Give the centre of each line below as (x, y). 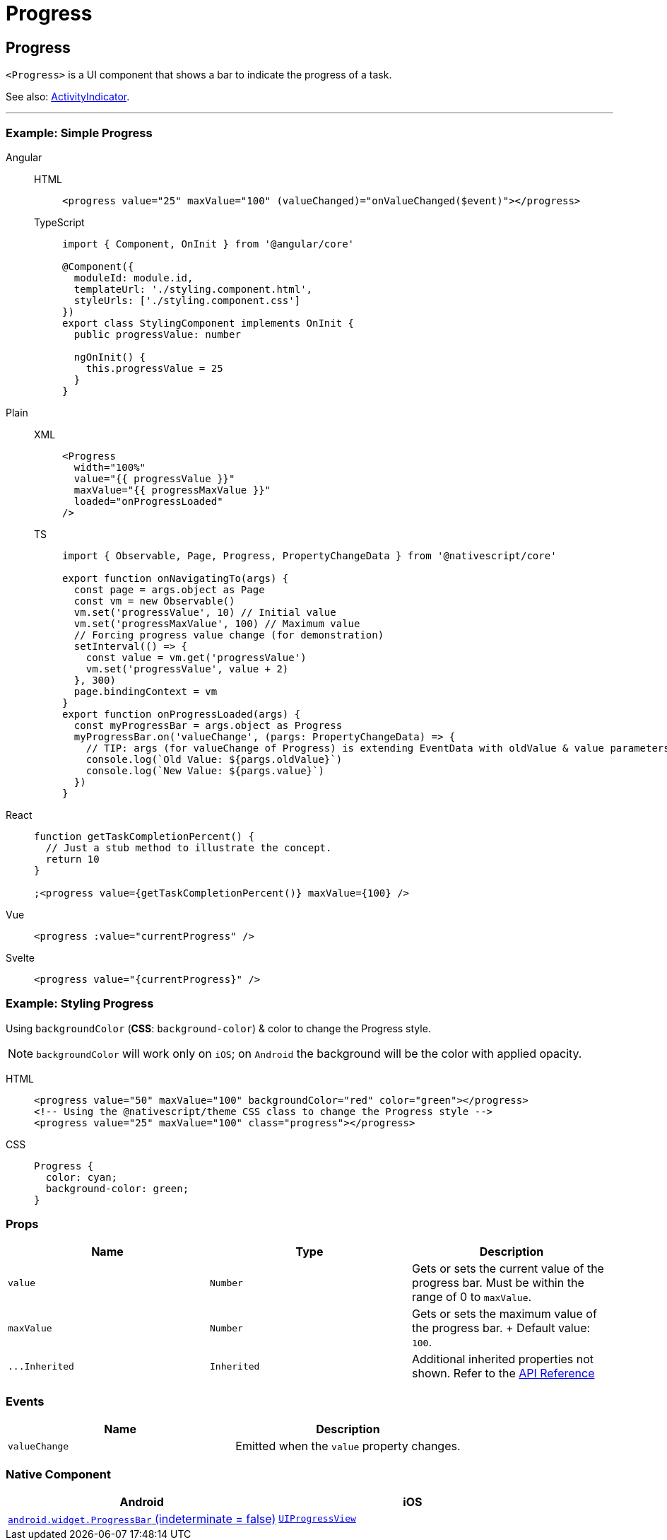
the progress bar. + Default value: (501, 1328)
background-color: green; (117, 1188)
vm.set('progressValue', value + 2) (187, 669)
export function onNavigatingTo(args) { (176, 578)
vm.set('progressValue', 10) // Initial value (205, 612)
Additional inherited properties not (503, 1359)
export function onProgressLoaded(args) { (182, 714)
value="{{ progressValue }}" (154, 478)
